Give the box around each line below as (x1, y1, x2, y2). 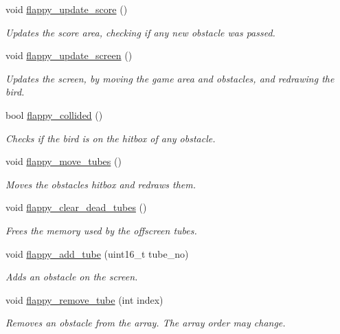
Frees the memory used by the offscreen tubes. (5, 223, 197, 237)
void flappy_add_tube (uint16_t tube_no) (5, 246, 189, 260)
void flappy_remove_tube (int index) (5, 292, 163, 307)
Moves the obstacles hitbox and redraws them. (5, 177, 196, 191)
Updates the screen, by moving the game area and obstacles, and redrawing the (5, 71, 335, 85)
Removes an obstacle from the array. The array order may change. (5, 315, 286, 330)
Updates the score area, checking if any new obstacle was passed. (5, 25, 275, 39)
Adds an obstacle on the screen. (5, 269, 138, 284)
